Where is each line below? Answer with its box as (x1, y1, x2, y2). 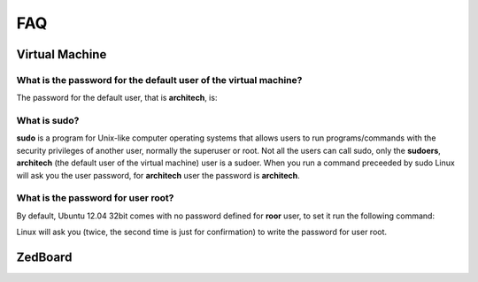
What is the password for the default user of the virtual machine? (16, 73, 303, 86)
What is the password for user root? (16, 192, 174, 204)
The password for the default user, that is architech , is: (16, 93, 218, 103)
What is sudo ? (16, 115, 80, 127)
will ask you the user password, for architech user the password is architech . (16, 170, 300, 180)
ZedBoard (16, 249, 73, 264)
